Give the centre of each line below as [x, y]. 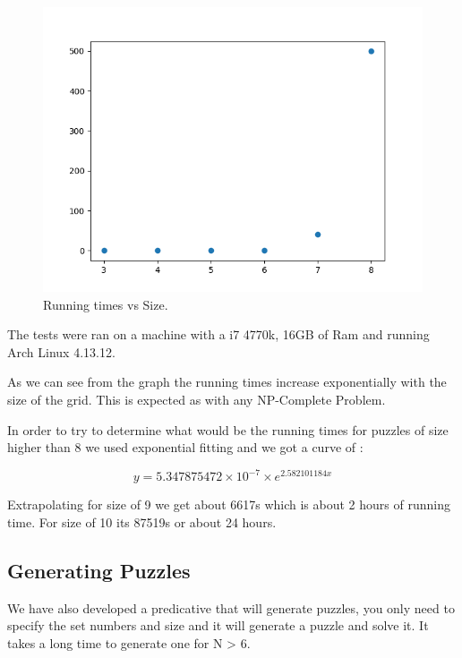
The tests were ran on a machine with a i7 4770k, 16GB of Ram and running [218, 334]
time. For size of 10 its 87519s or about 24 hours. [142, 521]
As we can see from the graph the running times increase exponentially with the [227, 382]
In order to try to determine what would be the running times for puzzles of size [228, 429]
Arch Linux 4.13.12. [61, 351]
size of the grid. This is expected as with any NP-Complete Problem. [197, 399]
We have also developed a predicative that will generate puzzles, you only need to [231, 607]
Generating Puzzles [99, 570]
